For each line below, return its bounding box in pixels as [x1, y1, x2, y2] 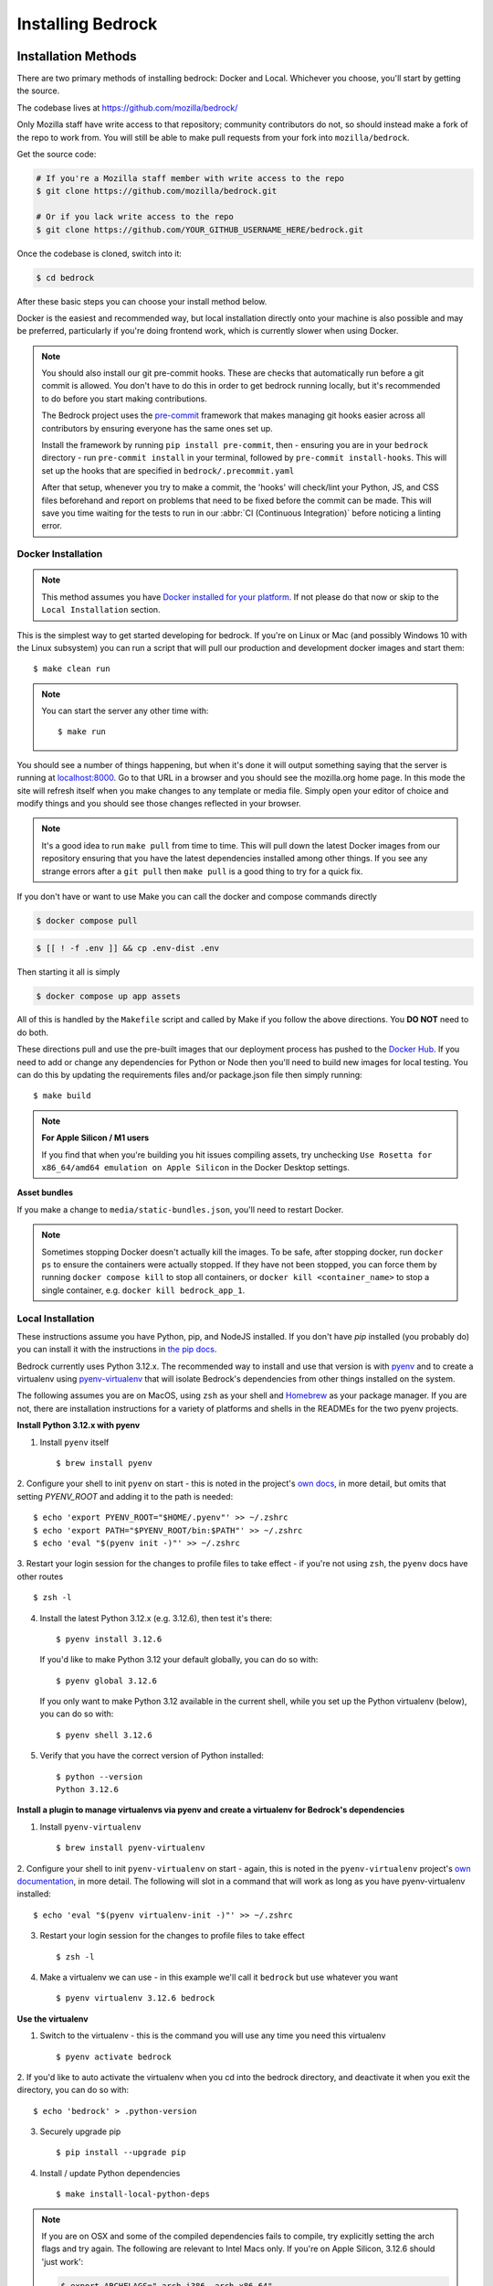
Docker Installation [16, 548, 103, 561]
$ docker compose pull [36, 915, 138, 925]
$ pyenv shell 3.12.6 [56, 1729, 152, 1740]
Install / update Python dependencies [39, 2167, 181, 2178]
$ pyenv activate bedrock [56, 2051, 173, 2062]
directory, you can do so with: [16, 2085, 130, 2096]
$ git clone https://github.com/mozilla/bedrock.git [36, 186, 278, 197]
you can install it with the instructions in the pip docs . [16, 1344, 217, 1355]
